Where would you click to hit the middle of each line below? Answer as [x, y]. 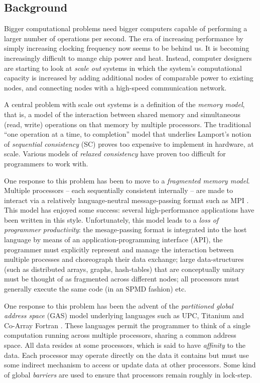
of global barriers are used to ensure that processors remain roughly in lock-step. [128, 374]
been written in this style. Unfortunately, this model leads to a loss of [111, 219]
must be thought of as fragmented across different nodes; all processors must [122, 279]
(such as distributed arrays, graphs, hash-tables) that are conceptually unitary [124, 269]
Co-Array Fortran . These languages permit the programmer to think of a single [127, 325]
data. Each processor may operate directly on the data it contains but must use [126, 355]
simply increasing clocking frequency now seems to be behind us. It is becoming [127, 48]
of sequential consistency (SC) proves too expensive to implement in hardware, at [129, 143]
